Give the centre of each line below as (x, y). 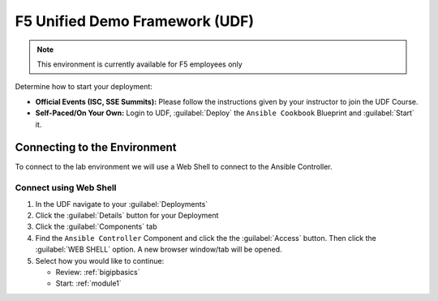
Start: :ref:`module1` (88, 283)
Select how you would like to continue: (100, 260)
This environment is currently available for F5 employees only (140, 64)
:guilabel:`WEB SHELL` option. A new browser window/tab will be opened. (159, 249)
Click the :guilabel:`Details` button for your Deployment (127, 215)
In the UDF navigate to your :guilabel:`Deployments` (122, 204)
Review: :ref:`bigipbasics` (98, 272)
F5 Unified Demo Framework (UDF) (135, 21)
